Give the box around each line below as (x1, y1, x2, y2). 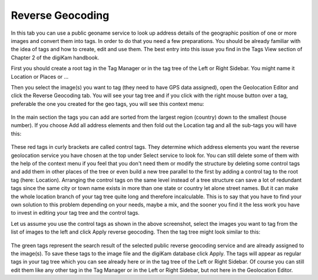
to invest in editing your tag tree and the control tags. (11, 209, 140, 216)
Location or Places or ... (11, 73, 69, 80)
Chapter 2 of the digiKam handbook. (11, 54, 100, 61)
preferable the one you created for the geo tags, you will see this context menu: (11, 100, 204, 107)
